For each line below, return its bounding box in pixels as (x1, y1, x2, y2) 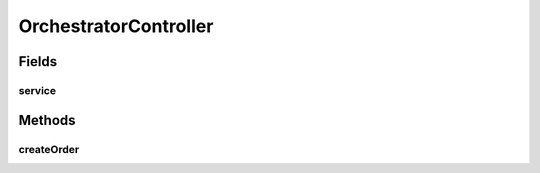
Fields (18, 53, 58, 70)
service (18, 83, 57, 97)
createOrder (18, 142, 80, 156)
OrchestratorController (18, 15, 214, 37)
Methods (18, 111, 76, 129)
